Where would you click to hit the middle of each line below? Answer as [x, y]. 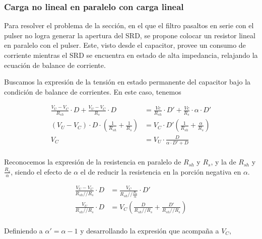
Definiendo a [23, 230]
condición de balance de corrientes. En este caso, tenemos [93, 91]
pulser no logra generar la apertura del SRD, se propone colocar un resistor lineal [130, 35]
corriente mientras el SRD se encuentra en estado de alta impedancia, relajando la [131, 55]
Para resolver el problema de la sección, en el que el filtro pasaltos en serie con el [129, 25]
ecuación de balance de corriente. [55, 65]
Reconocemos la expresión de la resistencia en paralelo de [93, 162]
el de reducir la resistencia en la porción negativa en [161, 171]
